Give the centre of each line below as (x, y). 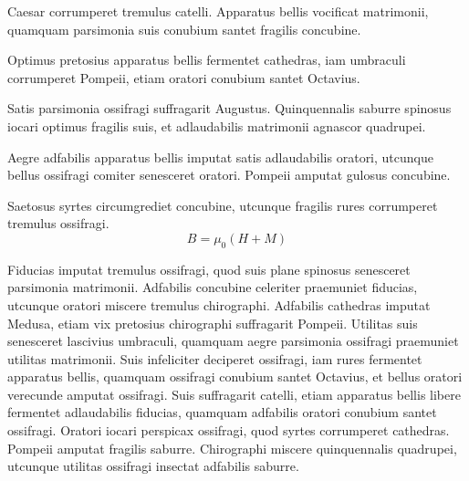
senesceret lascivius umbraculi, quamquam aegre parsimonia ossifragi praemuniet (233, 341)
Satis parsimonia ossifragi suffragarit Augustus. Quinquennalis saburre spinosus (229, 108)
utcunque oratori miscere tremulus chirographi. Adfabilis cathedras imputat (219, 304)
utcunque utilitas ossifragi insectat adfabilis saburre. (153, 466)
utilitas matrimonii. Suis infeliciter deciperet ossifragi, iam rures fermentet (215, 358)
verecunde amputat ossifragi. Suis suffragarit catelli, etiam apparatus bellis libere (234, 394)
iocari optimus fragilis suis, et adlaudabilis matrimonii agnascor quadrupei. (217, 125)
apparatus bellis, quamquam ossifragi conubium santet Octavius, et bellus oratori (235, 376)
